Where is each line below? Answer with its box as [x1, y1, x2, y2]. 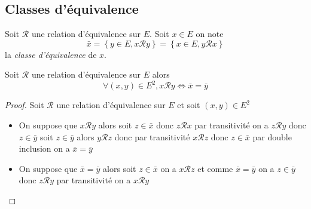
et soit [177, 99, 200, 111]
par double [252, 130, 292, 143]
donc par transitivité [114, 130, 190, 143]
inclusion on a [19, 142, 70, 155]
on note [196, 27, 224, 40]
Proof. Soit [5, 99, 44, 111]
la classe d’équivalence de [5, 48, 97, 60]
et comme [197, 162, 233, 174]
